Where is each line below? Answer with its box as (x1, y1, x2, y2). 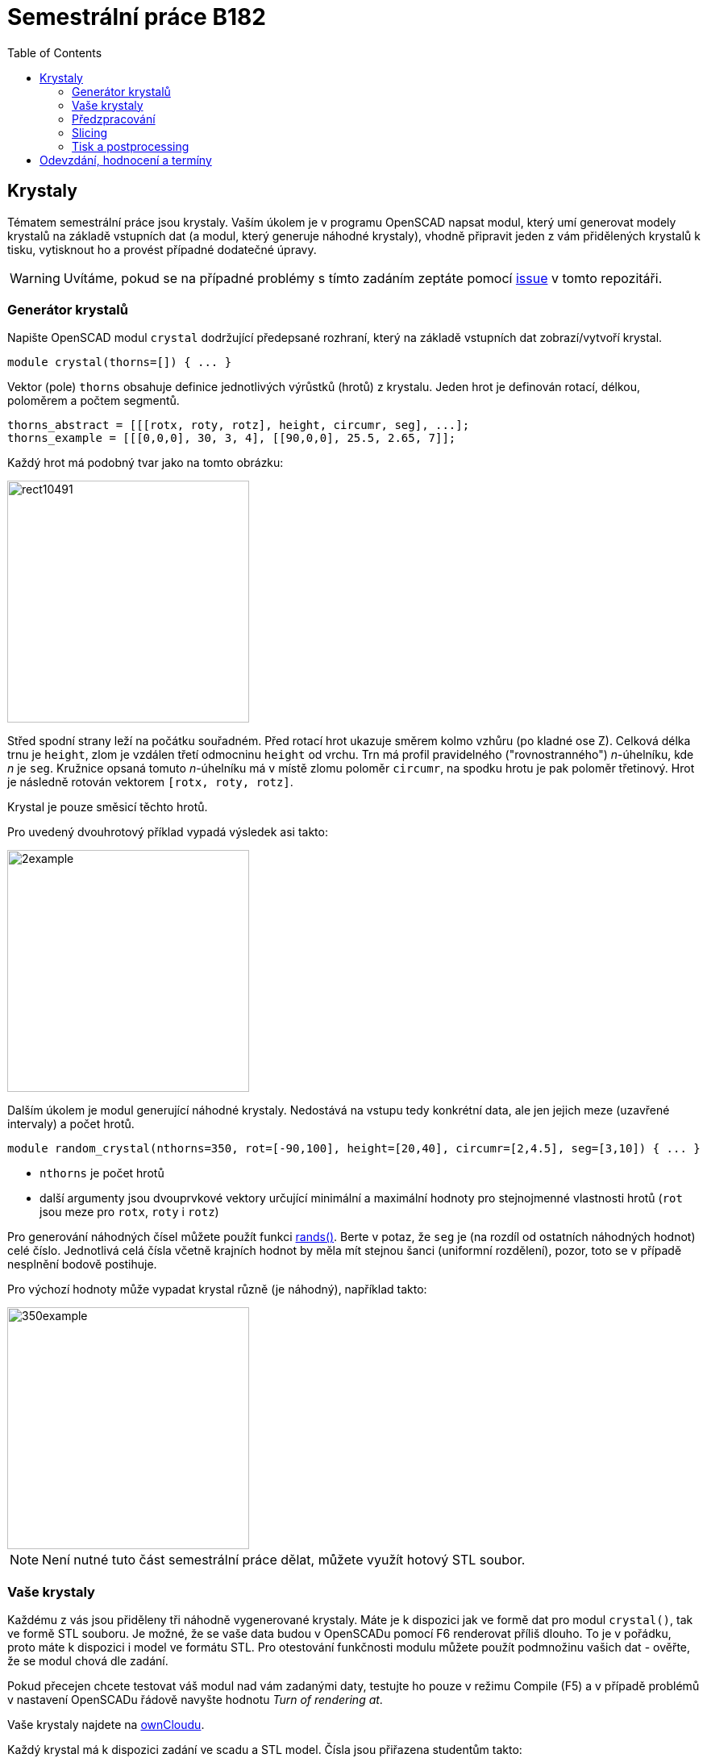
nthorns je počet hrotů (40, 1166, 164, 1181)
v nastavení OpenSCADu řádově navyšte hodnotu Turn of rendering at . (7, 1693, 383, 1707)
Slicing (72, 125, 108, 140)
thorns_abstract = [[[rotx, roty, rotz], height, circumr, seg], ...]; (7, 419, 470, 432)
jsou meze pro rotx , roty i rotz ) (40, 1205, 219, 1219)
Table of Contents (7, 45, 102, 60)
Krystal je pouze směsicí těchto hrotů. (7, 800, 208, 814)
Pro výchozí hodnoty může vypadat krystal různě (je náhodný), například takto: (7, 1282, 427, 1297)
